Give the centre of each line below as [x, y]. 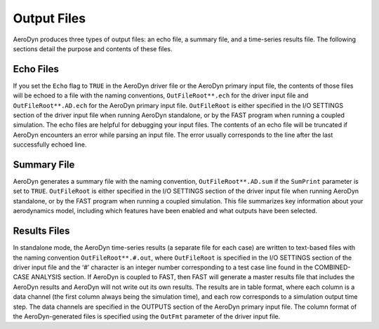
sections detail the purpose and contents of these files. [93, 48]
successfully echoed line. [50, 145]
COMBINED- [332, 267]
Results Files [41, 231]
